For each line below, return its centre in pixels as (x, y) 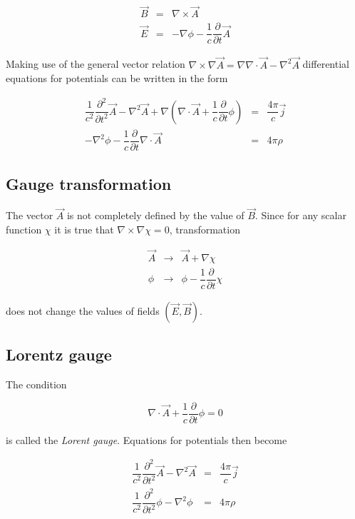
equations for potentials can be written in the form (117, 78)
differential (326, 64)
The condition (36, 384)
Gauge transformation (89, 184)
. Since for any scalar (300, 215)
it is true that (84, 229)
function (24, 229)
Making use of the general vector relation (96, 64)
